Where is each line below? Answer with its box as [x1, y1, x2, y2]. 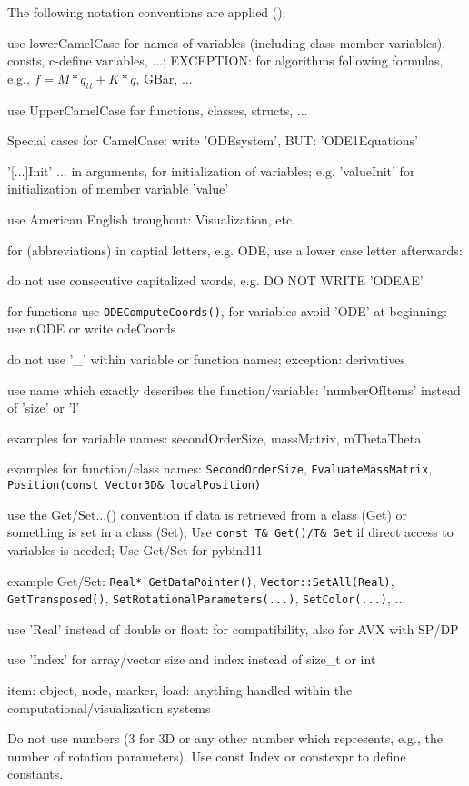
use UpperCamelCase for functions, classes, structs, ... [7, 100, 308, 119]
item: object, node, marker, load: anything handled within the [7, 681, 353, 700]
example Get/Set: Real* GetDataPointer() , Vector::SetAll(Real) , [7, 571, 394, 590]
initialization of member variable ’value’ [7, 179, 229, 198]
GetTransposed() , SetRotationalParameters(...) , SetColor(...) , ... [7, 589, 406, 608]
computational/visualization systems [7, 698, 211, 717]
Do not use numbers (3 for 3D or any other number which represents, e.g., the [7, 729, 443, 748]
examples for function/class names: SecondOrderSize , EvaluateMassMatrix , [7, 459, 433, 478]
